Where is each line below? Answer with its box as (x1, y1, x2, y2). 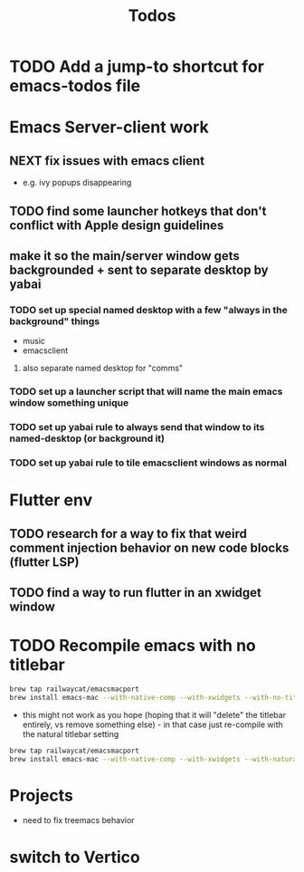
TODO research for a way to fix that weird (9, 526, 247, 541)
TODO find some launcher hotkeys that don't (9, 203, 267, 218)
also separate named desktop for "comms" (22, 363, 184, 374)
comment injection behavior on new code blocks (9, 540, 290, 555)
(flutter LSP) (9, 554, 80, 570)
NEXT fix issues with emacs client (9, 153, 205, 168)
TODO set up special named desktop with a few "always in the (9, 303, 288, 316)
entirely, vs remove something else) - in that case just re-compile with (22, 719, 283, 730)
